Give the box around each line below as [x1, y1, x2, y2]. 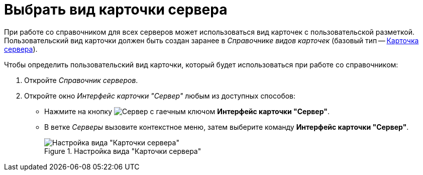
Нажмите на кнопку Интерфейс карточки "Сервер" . [44, 107, 330, 116]
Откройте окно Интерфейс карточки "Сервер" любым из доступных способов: [24, 91, 296, 100]
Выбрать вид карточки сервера [4, 1, 228, 18]
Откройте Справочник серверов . [24, 75, 138, 84]
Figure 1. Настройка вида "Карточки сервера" [44, 146, 201, 155]
